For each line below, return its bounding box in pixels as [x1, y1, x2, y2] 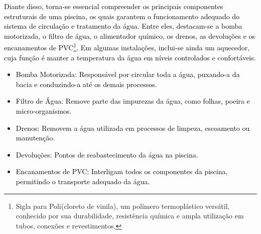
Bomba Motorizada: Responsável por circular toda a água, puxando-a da [16, 69, 240, 80]
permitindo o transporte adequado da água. [16, 176, 150, 186]
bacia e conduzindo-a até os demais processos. [16, 79, 157, 89]
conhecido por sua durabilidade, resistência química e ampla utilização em [16, 210, 244, 221]
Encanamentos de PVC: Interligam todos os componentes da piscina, [16, 166, 228, 177]
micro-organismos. [16, 106, 72, 116]
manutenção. [16, 132, 55, 143]
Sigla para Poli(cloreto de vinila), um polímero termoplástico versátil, [16, 200, 230, 211]
